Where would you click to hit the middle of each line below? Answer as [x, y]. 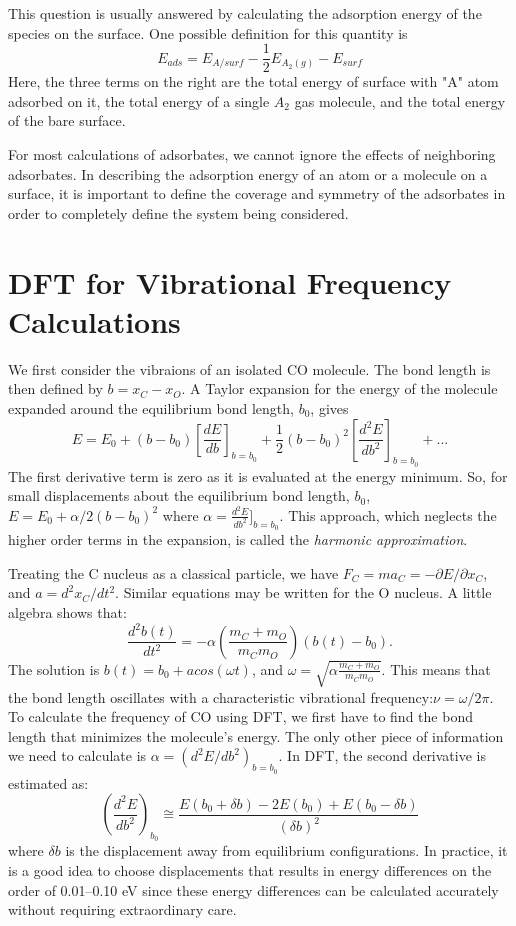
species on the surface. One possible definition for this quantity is [208, 32]
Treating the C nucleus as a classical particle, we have [173, 572]
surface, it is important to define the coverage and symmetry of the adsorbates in [257, 193]
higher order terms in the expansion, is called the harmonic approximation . [238, 539]
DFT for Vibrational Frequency [230, 281]
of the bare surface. [67, 120]
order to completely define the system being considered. [178, 212]
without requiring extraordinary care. [122, 909]
